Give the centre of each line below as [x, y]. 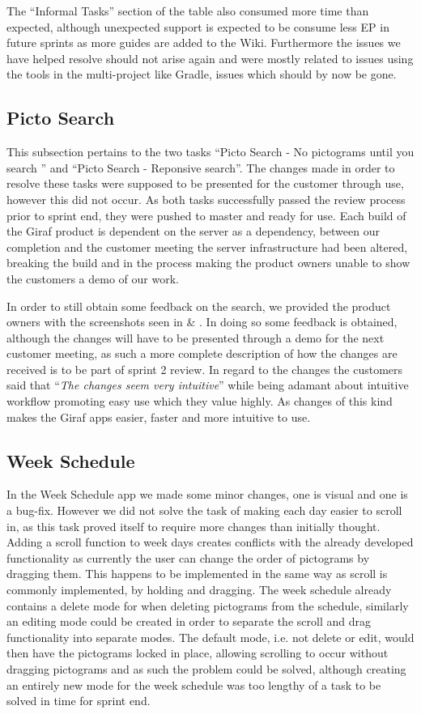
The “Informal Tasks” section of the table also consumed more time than [188, 11]
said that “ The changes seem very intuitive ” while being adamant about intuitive [208, 385]
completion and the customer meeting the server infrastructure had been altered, [207, 246]
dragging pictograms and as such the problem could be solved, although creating [206, 669]
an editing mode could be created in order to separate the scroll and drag [189, 621]
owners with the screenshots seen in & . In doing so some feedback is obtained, [202, 322]
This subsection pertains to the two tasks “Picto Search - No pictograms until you [210, 152]
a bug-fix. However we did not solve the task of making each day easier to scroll [204, 510]
